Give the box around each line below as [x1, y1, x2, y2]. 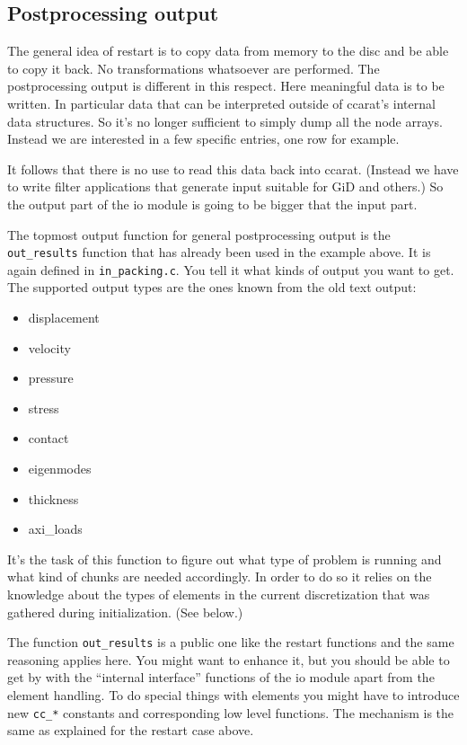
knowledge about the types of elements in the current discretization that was [7, 584, 430, 603]
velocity [28, 338, 71, 357]
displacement [28, 308, 100, 327]
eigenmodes [28, 459, 92, 478]
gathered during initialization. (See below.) [7, 602, 243, 621]
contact [28, 429, 69, 448]
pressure [28, 368, 74, 387]
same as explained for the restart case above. [7, 721, 254, 740]
